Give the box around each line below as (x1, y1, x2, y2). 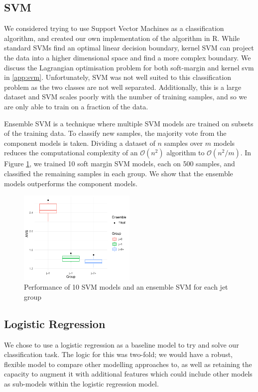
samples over (164, 137, 203, 148)
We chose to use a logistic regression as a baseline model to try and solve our (4, 339, 239, 350)
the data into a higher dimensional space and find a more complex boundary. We (4, 52, 251, 62)
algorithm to (166, 147, 205, 158)
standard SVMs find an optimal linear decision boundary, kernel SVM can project (4, 42, 254, 53)
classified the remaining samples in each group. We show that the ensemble (4, 168, 233, 178)
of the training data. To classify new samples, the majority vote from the (4, 128, 227, 138)
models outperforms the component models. (4, 178, 137, 188)
